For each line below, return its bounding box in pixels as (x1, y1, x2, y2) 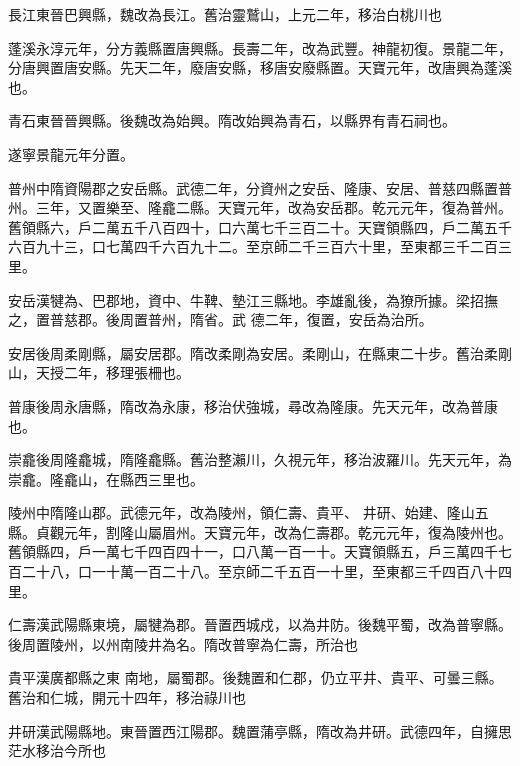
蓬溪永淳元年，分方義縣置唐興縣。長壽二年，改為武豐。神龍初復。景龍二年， (8, 37, 512, 58)
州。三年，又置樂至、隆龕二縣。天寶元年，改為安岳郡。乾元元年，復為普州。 (8, 197, 512, 218)
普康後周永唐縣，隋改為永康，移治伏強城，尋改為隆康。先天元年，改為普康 (8, 395, 498, 416)
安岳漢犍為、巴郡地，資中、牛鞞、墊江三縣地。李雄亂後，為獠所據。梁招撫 (8, 289, 498, 310)
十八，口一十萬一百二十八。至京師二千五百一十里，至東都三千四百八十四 (35, 561, 512, 582)
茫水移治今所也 (8, 740, 106, 761)
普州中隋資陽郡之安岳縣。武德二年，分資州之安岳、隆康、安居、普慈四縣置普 (8, 177, 512, 198)
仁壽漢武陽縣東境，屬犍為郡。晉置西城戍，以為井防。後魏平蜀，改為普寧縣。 (8, 614, 512, 635)
